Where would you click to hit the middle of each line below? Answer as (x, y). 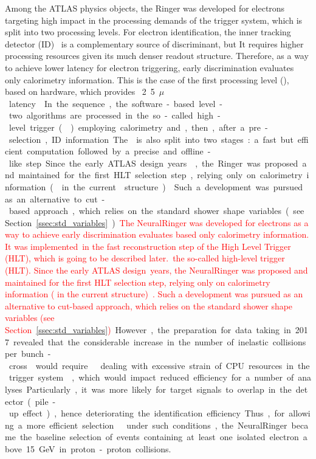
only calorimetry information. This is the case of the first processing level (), (147, 79)
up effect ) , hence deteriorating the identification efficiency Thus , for (147, 413)
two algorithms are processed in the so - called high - (115, 115)
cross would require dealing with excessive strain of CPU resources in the (159, 365)
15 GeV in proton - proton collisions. (98, 448)
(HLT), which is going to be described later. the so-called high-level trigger (145, 258)
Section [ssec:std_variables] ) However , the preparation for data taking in (148, 330)
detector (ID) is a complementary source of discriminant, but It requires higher (154, 43)
